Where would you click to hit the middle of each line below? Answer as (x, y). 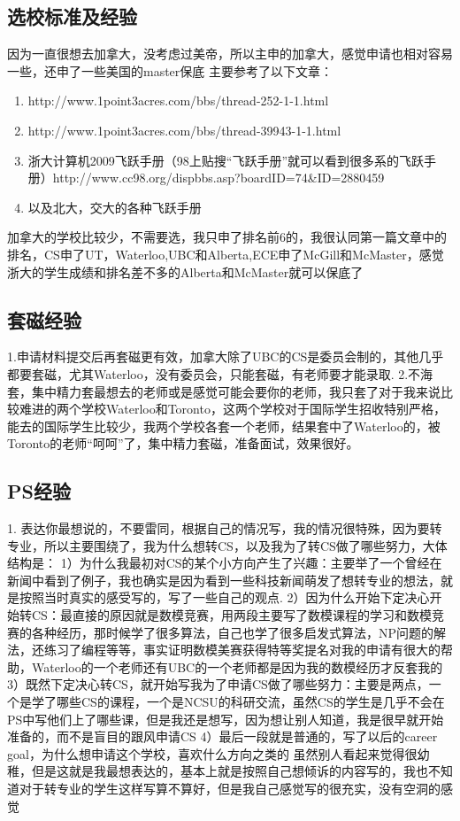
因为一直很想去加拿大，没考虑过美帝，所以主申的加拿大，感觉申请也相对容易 (230, 54)
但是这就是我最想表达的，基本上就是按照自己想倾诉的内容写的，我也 (230, 771)
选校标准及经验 (72, 16)
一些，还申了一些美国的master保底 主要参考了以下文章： (170, 70)
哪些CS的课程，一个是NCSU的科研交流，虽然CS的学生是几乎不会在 (250, 702)
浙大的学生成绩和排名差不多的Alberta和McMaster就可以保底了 (185, 271)
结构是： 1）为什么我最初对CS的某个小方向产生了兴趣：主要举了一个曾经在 (225, 563)
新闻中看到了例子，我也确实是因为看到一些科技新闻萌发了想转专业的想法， (224, 580)
